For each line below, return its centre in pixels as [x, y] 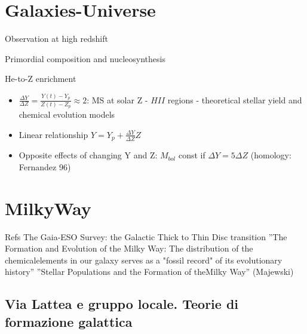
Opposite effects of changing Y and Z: [88, 155]
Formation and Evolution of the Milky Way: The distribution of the [129, 248]
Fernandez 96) [45, 166]
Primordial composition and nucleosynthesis [85, 58]
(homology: [271, 155]
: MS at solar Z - [117, 99]
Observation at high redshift [56, 39]
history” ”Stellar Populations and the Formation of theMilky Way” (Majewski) [149, 272]
